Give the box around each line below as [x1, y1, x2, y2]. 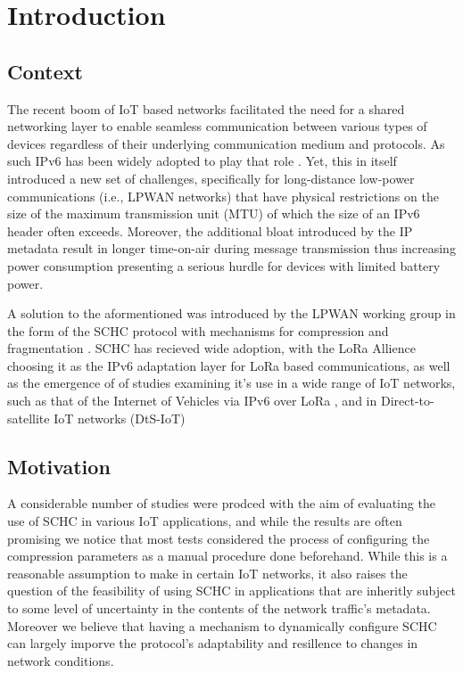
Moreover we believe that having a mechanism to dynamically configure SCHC [7, 616, 437, 635]
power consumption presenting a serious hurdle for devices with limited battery [7, 256, 441, 275]
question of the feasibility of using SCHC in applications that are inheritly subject [7, 581, 456, 600]
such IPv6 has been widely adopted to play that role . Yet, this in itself [7, 152, 397, 170]
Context [7, 57, 83, 85]
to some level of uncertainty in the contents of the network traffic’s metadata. [7, 599, 431, 618]
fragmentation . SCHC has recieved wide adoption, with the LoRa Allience [7, 339, 416, 357]
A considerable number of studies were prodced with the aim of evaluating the [7, 494, 435, 513]
